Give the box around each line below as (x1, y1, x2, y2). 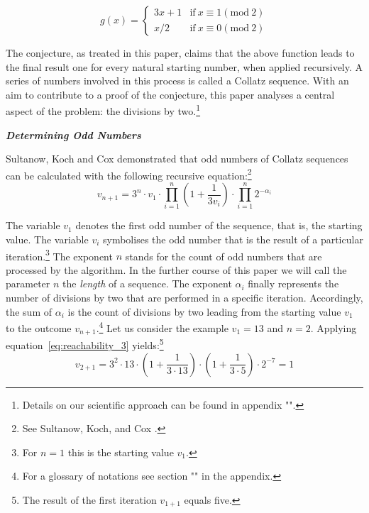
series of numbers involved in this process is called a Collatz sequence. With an (6, 73, 349, 88)
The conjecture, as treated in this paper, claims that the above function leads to (6, 45, 355, 60)
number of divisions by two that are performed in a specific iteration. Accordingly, (6, 290, 363, 305)
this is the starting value (67, 444, 174, 459)
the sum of (6, 304, 53, 319)
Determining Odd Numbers (6, 127, 141, 142)
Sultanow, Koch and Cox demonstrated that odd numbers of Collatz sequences (6, 151, 348, 166)
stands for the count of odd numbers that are (125, 248, 322, 263)
